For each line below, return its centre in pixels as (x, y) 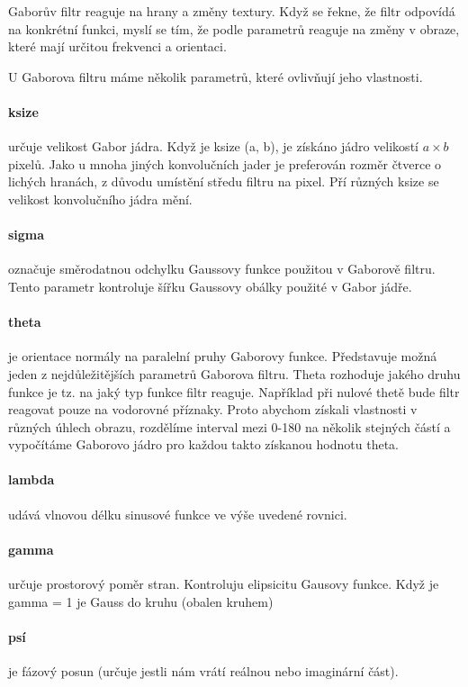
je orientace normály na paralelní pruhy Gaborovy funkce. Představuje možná (223, 356)
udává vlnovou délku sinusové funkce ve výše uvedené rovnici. (178, 514)
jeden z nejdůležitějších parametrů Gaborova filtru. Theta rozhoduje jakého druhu (234, 373)
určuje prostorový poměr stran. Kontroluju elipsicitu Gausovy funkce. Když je (224, 584)
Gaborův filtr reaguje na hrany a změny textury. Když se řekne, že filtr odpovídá (232, 11)
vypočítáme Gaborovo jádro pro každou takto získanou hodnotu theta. (203, 444)
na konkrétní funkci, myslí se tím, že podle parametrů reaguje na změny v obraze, (234, 28)
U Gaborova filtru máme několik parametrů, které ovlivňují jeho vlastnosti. (216, 76)
